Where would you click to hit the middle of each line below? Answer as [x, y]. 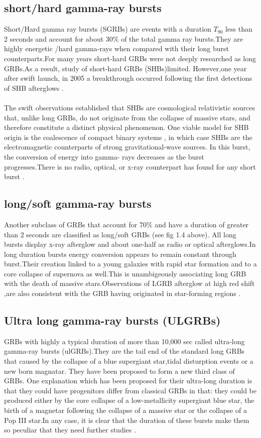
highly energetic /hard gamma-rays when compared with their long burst [117, 48]
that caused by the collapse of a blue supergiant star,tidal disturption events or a [129, 361]
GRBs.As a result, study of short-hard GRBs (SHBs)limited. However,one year [125, 68]
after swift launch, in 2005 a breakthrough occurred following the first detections [128, 78]
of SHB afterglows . [34, 88]
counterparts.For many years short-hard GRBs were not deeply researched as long [130, 58]
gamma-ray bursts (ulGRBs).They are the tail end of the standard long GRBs [124, 351]
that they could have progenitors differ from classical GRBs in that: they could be [130, 390]
